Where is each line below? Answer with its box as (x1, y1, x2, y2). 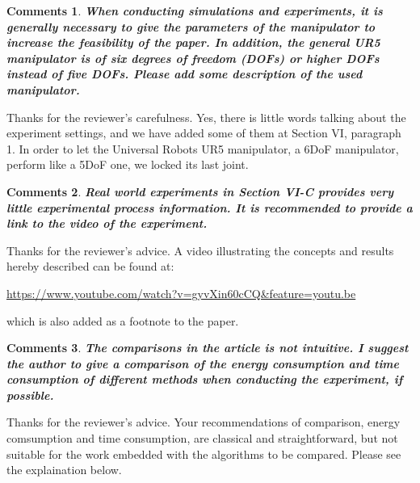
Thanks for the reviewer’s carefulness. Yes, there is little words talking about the (6, 108, 406, 125)
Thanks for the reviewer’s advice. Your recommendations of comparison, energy (6, 414, 401, 430)
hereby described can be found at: (6, 258, 174, 275)
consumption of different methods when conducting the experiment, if (6, 371, 403, 388)
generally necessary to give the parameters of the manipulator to (6, 18, 376, 35)
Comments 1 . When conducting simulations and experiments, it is (6, 2, 383, 19)
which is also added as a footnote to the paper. (6, 312, 239, 329)
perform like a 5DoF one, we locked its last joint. (6, 156, 249, 173)
